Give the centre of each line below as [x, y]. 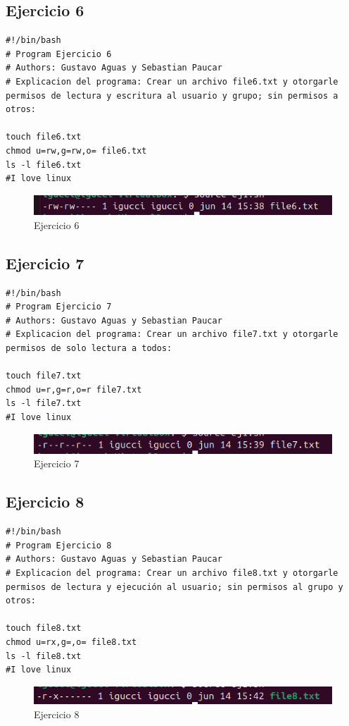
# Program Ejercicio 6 [59, 54]
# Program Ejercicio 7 [59, 307]
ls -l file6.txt [44, 165]
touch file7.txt [44, 376]
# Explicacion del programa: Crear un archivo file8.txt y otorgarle [172, 573]
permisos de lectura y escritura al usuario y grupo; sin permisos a [172, 96]
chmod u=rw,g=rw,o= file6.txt [76, 150]
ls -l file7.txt [44, 404]
